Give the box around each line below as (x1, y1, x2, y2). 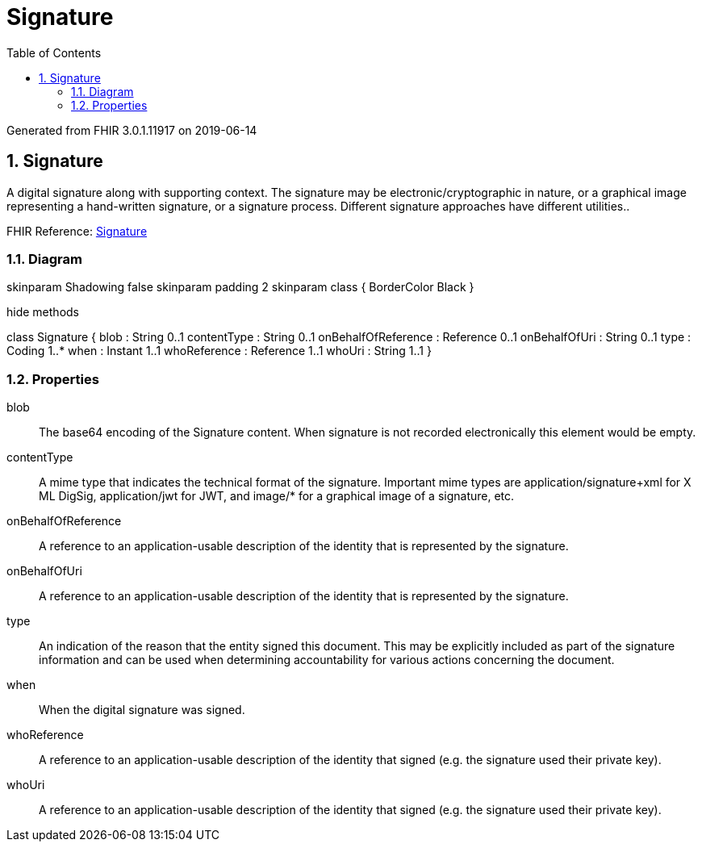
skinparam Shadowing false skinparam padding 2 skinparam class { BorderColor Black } (6, 280, 474, 295)
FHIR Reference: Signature (6, 223, 148, 238)
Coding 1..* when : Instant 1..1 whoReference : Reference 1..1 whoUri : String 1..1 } (6, 344, 432, 358)
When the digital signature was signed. (39, 703, 245, 717)
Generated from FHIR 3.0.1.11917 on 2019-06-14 (6, 123, 257, 137)
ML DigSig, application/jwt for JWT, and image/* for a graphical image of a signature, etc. (39, 489, 515, 503)
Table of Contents (6, 45, 102, 60)
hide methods (6, 305, 79, 320)
